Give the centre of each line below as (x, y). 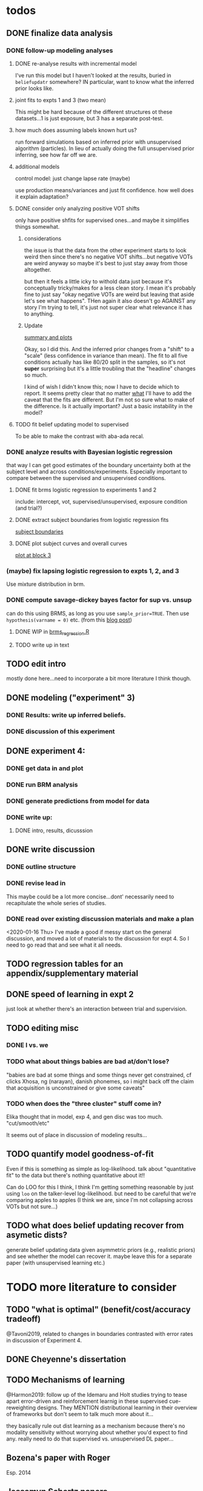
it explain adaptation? (42, 196)
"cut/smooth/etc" (28, 1124)
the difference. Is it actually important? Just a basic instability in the (108, 406)
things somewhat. (37, 226)
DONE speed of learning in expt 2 (70, 994)
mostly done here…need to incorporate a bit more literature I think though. (99, 678)
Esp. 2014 (19, 1472)
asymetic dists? (37, 1235)
